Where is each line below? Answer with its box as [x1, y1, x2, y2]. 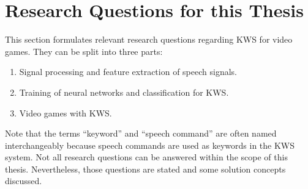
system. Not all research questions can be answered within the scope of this [5, 151, 288, 163]
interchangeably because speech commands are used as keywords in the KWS [5, 138, 295, 151]
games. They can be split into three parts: [5, 45, 163, 57]
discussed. [5, 174, 42, 187]
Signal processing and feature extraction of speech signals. [19, 65, 237, 78]
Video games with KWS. [19, 106, 112, 119]
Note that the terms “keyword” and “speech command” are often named [5, 127, 277, 140]
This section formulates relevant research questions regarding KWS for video [5, 33, 293, 46]
